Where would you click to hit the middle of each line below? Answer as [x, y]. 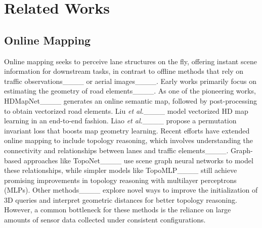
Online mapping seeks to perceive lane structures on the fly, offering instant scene [130, 61]
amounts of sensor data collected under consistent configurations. [105, 220]
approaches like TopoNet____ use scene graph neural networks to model [138, 160]
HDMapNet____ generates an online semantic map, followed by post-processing [130, 100]
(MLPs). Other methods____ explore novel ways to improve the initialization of [131, 190]
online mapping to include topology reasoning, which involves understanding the [128, 140]
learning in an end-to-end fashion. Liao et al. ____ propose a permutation [120, 121]
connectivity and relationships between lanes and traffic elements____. [116, 150]
